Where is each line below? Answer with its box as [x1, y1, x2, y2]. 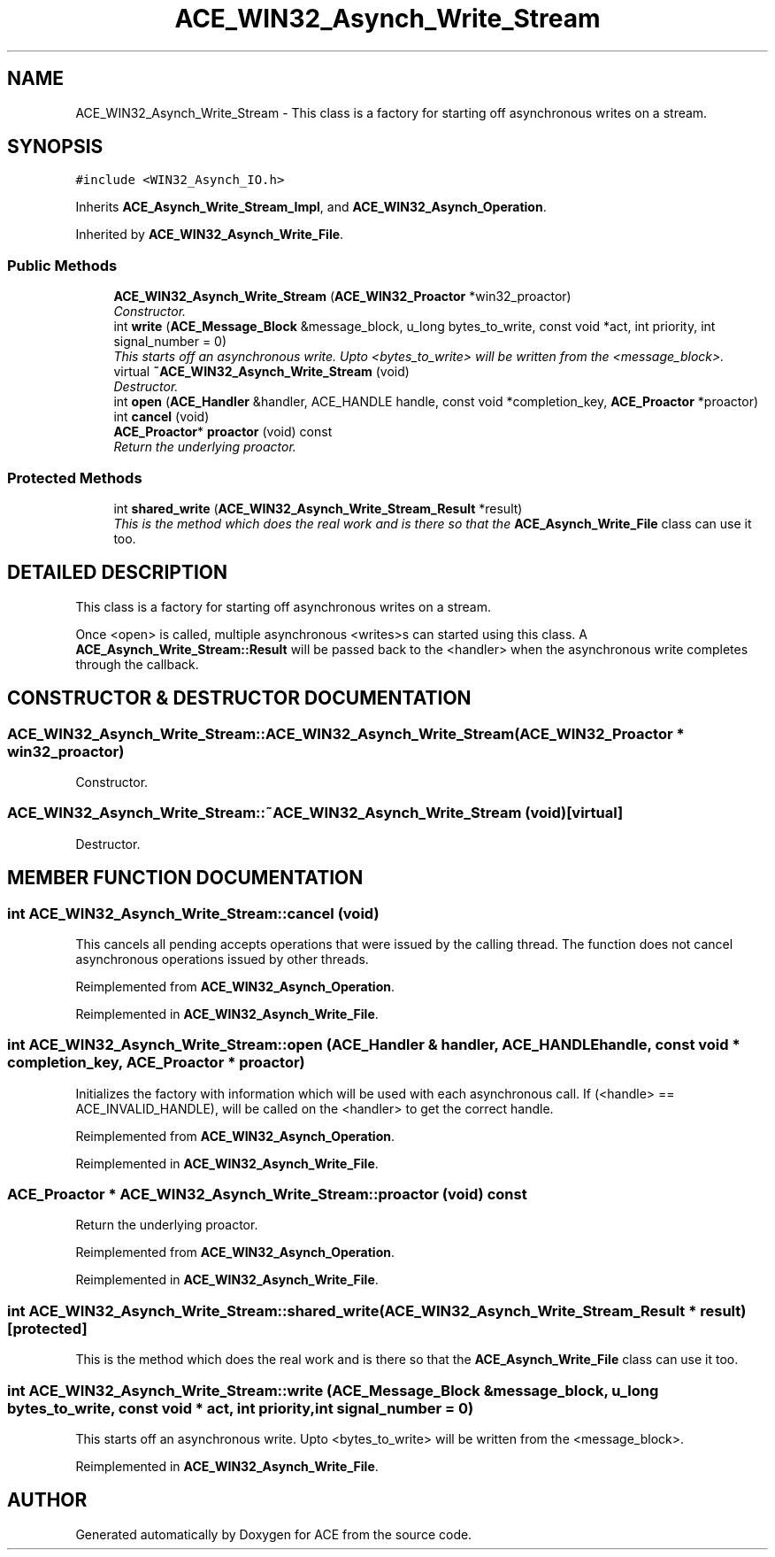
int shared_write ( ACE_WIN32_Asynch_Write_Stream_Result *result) [113, 500, 523, 516]
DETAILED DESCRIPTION [7, 561, 228, 584]
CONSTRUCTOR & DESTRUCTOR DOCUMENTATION [7, 687, 472, 710]
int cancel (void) [113, 409, 210, 425]
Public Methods [7, 256, 118, 274]
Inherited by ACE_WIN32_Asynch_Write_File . [75, 227, 344, 243]
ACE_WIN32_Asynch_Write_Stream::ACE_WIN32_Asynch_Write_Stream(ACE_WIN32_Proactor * [7, 724, 685, 743]
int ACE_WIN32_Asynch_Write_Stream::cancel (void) [7, 904, 380, 922]
